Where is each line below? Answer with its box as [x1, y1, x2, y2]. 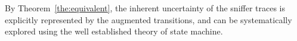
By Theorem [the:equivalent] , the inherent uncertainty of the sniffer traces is [5, 2, 286, 14]
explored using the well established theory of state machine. [5, 25, 223, 37]
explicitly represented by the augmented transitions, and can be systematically [5, 13, 292, 26]
